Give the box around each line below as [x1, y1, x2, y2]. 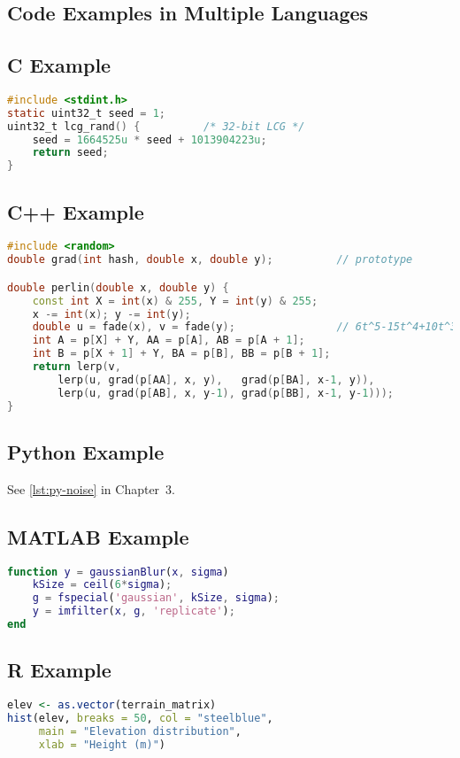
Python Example [7, 437, 165, 465]
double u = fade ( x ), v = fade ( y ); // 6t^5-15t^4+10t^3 [32, 321, 457, 334]
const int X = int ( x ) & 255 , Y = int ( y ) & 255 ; [32, 294, 318, 307]
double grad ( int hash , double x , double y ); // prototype [7, 253, 413, 267]
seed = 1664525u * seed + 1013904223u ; [32, 133, 267, 146]
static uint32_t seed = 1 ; [7, 106, 166, 120]
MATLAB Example [7, 522, 189, 550]
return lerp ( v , [32, 360, 121, 374]
